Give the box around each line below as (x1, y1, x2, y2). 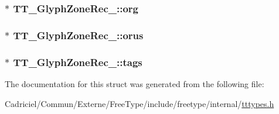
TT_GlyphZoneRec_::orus (13, 27, 144, 42)
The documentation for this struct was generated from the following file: (5, 77, 264, 89)
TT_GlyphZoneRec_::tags (13, 54, 142, 69)
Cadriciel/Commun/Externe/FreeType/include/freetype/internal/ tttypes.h (5, 97, 274, 109)
